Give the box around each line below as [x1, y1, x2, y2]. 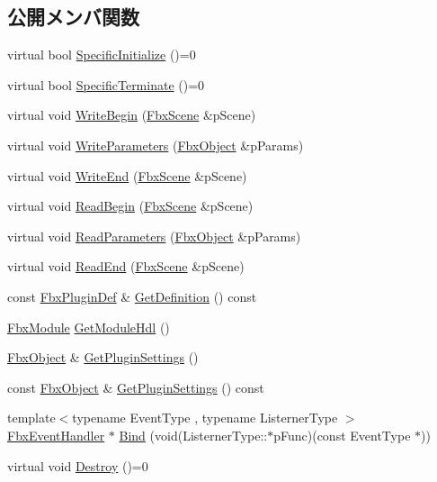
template [7, 408, 56, 427]
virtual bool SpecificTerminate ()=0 [7, 75, 205, 94]
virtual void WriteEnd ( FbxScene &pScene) [7, 166, 247, 185]
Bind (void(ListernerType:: [119, 425, 268, 444]
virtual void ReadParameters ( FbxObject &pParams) [7, 226, 301, 245]
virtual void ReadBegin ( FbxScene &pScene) [7, 196, 254, 215]
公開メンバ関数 [7, 3, 139, 31]
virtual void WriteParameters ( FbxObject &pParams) [7, 135, 304, 154]
